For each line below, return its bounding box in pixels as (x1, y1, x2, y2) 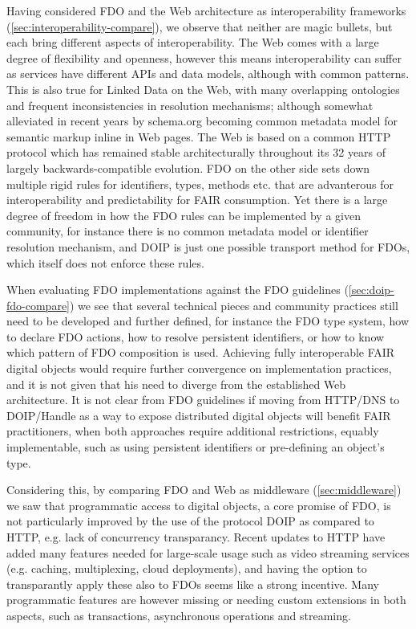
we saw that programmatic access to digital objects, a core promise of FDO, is (6, 496, 391, 513)
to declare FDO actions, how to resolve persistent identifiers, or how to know (6, 328, 385, 345)
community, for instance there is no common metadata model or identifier (6, 223, 369, 239)
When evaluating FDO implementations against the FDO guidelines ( (6, 281, 349, 298)
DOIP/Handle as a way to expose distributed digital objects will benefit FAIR (6, 406, 391, 423)
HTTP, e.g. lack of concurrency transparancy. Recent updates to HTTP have (6, 529, 386, 545)
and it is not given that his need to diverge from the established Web (6, 375, 346, 392)
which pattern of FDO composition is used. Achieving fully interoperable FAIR (6, 344, 395, 361)
